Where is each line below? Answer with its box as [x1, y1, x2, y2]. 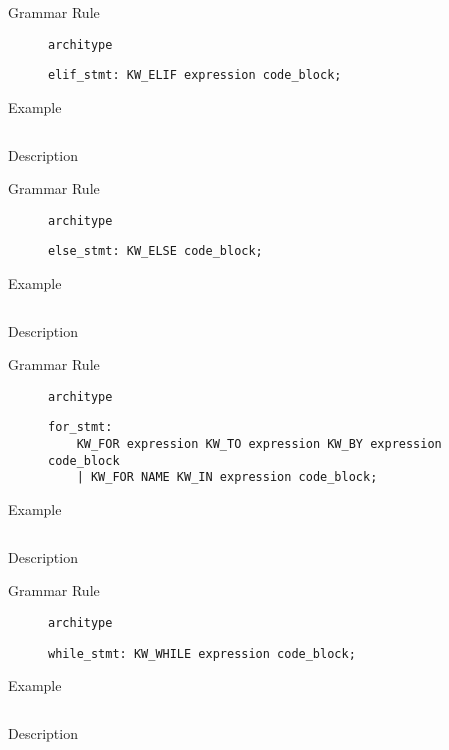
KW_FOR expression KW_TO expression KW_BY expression [76, 437, 442, 452]
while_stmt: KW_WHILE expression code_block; [48, 646, 356, 661]
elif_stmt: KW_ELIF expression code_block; [48, 68, 342, 83]
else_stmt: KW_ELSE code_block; [48, 244, 263, 259]
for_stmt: [48, 420, 113, 435]
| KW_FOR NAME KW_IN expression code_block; [76, 470, 378, 485]
